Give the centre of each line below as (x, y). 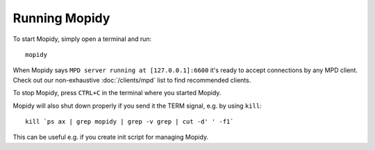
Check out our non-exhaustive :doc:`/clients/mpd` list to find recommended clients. (132, 80)
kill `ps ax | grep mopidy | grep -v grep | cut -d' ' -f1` (130, 121)
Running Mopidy (61, 18)
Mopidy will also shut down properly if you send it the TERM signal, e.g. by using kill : (137, 106)
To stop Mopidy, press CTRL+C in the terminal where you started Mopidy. (117, 93)
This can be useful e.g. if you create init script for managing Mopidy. (110, 137)
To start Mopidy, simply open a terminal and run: (82, 39)
